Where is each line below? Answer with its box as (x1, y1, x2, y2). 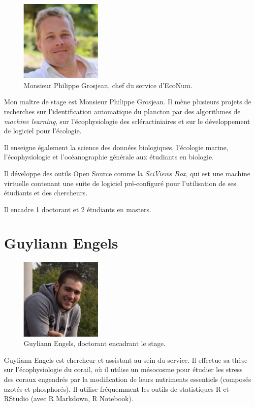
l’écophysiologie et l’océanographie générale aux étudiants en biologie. (4, 152, 214, 162)
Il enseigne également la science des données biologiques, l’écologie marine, (4, 142, 228, 152)
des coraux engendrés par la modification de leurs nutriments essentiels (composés (4, 374, 251, 384)
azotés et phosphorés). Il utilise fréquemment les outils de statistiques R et (4, 383, 229, 394)
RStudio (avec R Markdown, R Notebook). (4, 393, 133, 404)
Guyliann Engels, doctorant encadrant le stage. (24, 338, 166, 348)
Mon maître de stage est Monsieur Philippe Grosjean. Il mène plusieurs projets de (4, 96, 252, 107)
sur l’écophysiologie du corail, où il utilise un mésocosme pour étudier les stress (4, 364, 243, 375)
